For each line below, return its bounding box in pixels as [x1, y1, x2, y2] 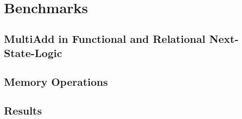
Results [4, 102, 42, 118]
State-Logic [4, 45, 62, 60]
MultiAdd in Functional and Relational [4, 31, 205, 46]
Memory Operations [4, 74, 108, 89]
